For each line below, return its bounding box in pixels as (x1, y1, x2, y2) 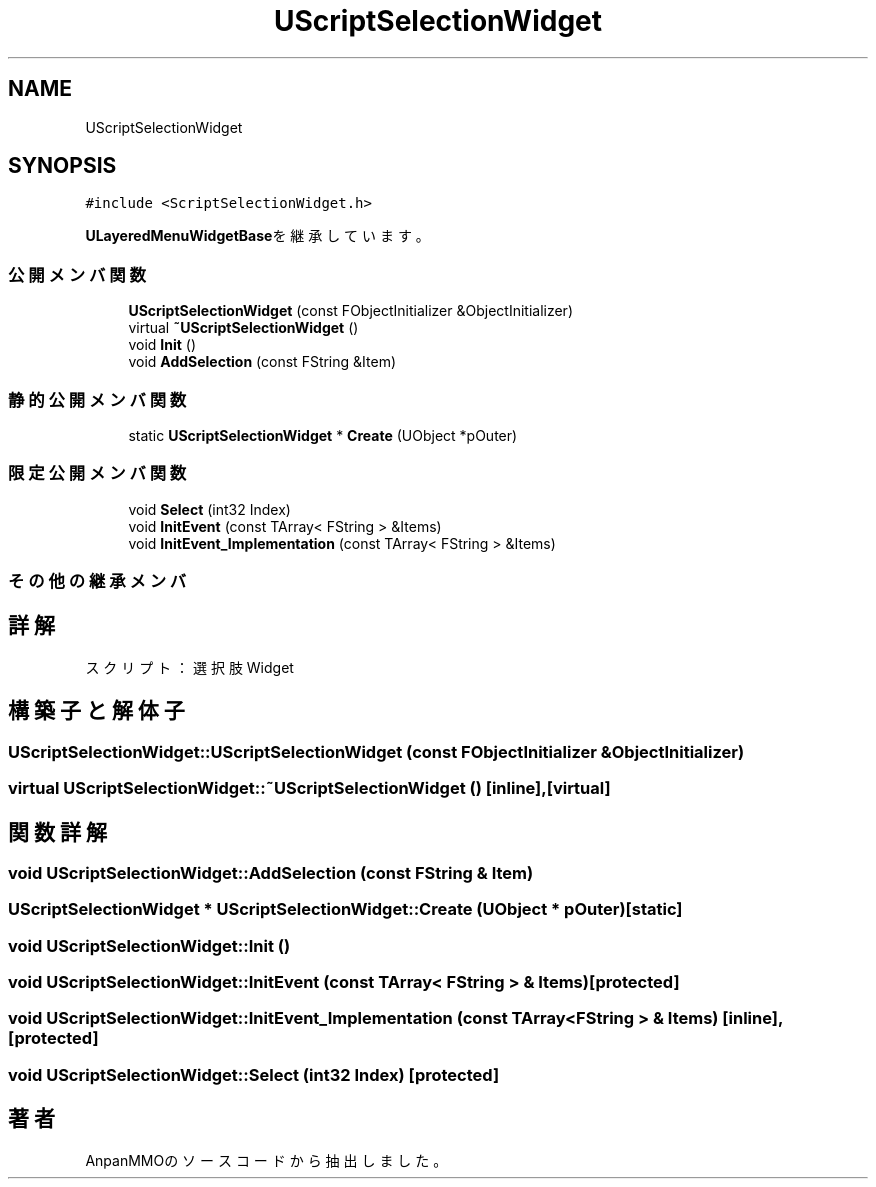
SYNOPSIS (8, 153, 117, 179)
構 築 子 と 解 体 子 (8, 698, 185, 724)
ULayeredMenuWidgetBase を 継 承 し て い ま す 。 (85, 227, 430, 245)
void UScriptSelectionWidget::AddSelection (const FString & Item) (8, 862, 534, 883)
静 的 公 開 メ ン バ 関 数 (8, 389, 187, 410)
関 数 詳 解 (8, 819, 107, 845)
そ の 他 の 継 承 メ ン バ (8, 571, 187, 592)
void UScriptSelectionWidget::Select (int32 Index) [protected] (8, 1064, 500, 1085)
